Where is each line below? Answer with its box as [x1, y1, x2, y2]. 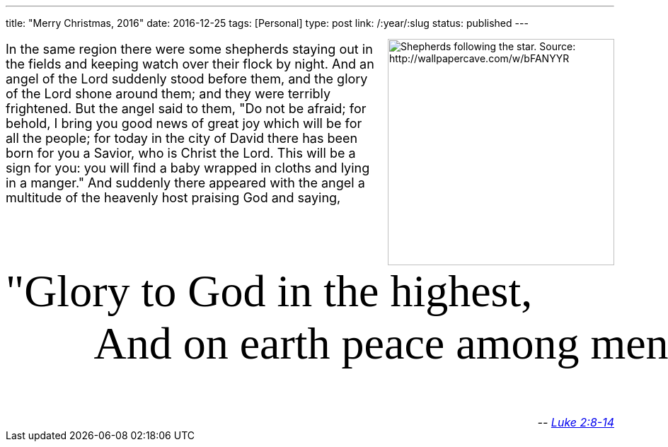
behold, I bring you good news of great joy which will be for [6, 116, 362, 131]
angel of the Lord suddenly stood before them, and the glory [6, 71, 368, 86]
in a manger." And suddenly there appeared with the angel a [6, 175, 365, 190]
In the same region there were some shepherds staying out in [6, 42, 373, 57]
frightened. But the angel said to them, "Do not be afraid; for [6, 101, 367, 116]
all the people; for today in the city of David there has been [6, 131, 358, 146]
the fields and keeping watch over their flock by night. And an [6, 57, 374, 71]
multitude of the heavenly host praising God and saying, [6, 190, 341, 205]
